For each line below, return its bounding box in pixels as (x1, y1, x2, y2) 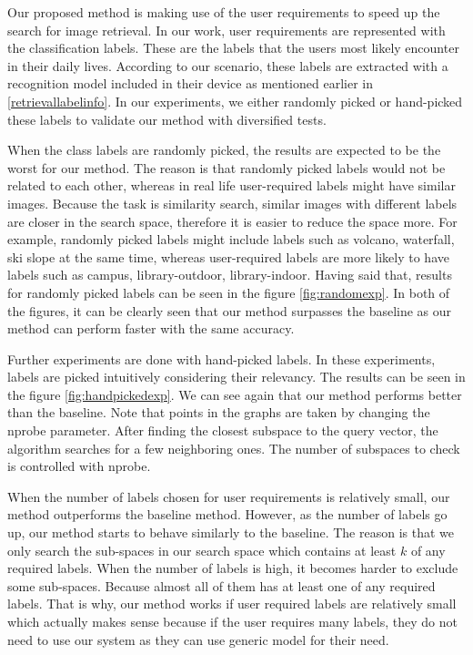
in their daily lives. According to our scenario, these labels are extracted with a (7, 56, 448, 75)
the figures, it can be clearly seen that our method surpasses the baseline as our (7, 301, 452, 320)
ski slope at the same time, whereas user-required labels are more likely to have (7, 247, 449, 266)
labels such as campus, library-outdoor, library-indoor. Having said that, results (7, 265, 452, 284)
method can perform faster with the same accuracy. (7, 319, 295, 338)
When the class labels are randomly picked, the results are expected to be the (7, 140, 441, 159)
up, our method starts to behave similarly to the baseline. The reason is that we (7, 523, 454, 542)
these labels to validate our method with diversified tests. (7, 109, 327, 128)
